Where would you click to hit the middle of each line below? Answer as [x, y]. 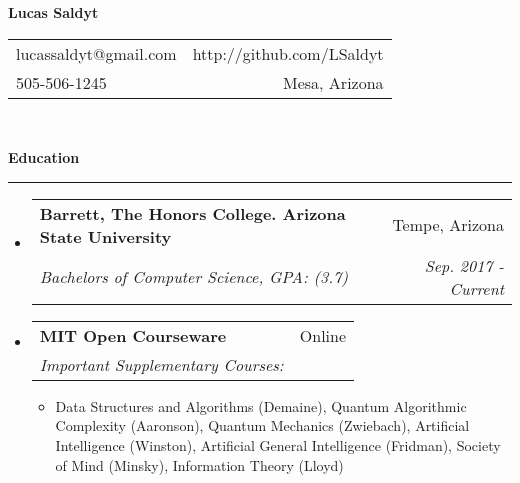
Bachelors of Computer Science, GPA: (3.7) [193, 277]
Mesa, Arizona [333, 82]
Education [44, 157]
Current [476, 288]
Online [323, 335]
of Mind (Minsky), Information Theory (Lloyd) [199, 464]
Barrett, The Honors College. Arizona [192, 213]
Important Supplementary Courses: [161, 364]
